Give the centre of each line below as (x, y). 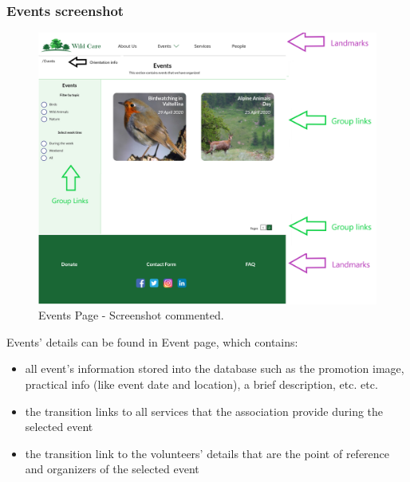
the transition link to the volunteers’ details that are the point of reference (207, 453)
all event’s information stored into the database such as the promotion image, (215, 368)
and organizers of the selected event (112, 469)
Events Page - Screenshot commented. (131, 315)
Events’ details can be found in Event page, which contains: (152, 341)
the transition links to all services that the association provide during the (204, 411)
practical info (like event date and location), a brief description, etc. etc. (201, 384)
